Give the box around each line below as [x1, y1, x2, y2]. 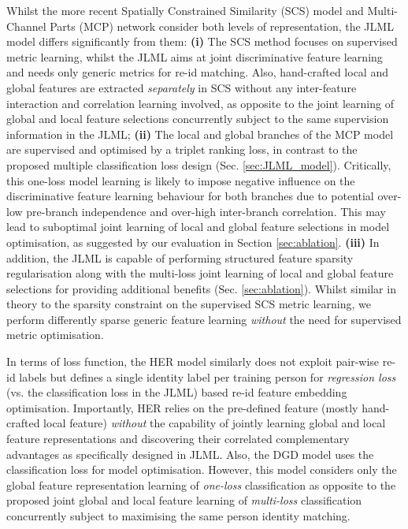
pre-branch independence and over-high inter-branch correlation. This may [26, 203, 386, 219]
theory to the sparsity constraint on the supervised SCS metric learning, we [6, 296, 372, 312]
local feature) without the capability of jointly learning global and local [43, 415, 386, 431]
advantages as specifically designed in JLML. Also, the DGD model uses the [6, 445, 374, 462]
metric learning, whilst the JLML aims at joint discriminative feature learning [6, 48, 383, 65]
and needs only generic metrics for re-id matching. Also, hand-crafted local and [6, 64, 388, 80]
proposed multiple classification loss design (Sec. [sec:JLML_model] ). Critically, [6, 156, 391, 173]
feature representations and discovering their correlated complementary [6, 430, 350, 447]
